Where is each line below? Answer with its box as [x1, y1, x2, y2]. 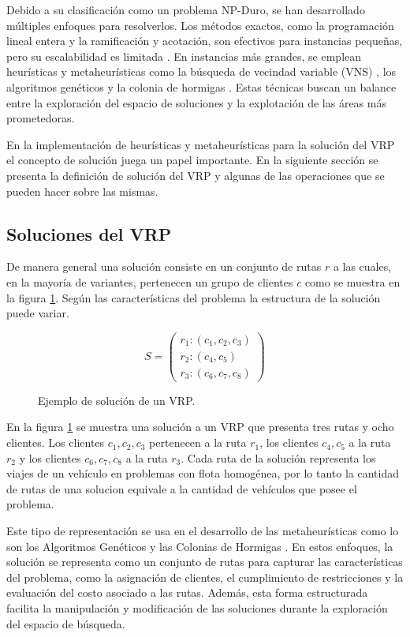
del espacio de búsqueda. [6, 615, 125, 631]
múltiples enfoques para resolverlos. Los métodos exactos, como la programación [6, 17, 394, 33]
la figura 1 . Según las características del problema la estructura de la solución [6, 289, 381, 305]
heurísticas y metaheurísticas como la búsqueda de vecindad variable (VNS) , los [6, 63, 397, 80]
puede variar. [6, 305, 69, 321]
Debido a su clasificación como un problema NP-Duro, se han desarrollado [6, 2, 365, 17]
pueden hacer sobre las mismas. [6, 182, 158, 199]
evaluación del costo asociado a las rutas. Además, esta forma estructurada [6, 584, 368, 601]
